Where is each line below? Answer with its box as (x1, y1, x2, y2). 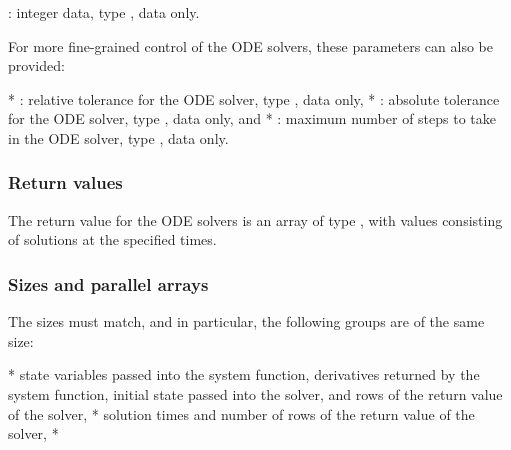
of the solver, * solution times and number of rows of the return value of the (8, 403, 475, 424)
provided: (8, 55, 65, 76)
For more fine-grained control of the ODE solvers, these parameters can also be (8, 35, 493, 56)
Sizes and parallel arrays (8, 271, 209, 296)
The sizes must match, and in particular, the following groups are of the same (8, 311, 485, 332)
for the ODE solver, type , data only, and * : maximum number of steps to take (8, 108, 497, 129)
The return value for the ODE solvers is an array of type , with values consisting (8, 209, 503, 230)
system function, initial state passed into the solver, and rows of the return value (8, 383, 503, 404)
